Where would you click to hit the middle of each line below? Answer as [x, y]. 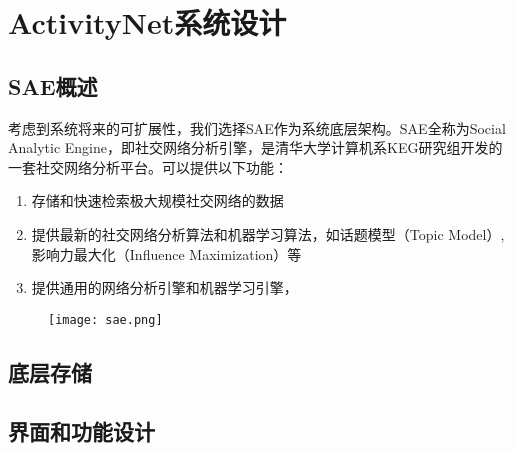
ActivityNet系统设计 [147, 22]
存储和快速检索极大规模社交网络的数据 [157, 200]
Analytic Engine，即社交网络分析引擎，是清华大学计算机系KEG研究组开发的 [255, 147]
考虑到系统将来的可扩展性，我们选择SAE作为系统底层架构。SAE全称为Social [257, 127]
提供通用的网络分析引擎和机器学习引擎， [164, 287]
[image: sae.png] [105, 319]
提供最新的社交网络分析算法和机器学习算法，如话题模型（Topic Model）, [268, 233]
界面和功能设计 [81, 430]
